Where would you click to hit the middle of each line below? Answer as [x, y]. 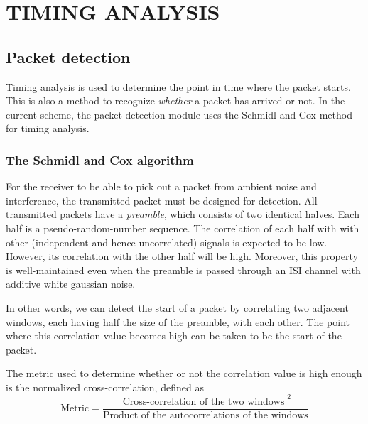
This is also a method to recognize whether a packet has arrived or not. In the [175, 100]
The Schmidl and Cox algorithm [100, 159]
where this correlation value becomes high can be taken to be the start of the [174, 336]
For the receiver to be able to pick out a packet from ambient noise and [161, 186]
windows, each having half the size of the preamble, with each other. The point [178, 321]
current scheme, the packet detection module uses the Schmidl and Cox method [179, 114]
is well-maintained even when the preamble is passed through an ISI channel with [183, 270]
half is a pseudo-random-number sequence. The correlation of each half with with [183, 228]
